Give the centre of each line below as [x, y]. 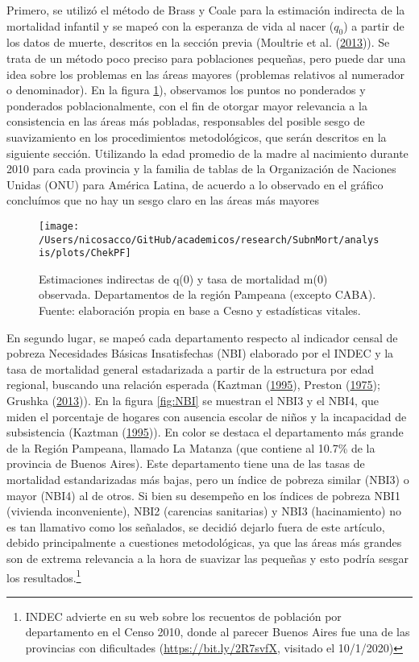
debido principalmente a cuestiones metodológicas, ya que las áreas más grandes [204, 542]
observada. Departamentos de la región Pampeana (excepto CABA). [207, 294]
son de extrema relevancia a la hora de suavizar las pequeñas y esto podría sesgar [207, 558]
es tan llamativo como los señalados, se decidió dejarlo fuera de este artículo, [196, 526]
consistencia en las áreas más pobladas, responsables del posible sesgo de [186, 121]
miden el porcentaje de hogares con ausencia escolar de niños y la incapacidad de [207, 416]
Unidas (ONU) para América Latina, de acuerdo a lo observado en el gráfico [195, 184]
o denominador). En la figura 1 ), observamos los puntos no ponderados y [186, 90]
